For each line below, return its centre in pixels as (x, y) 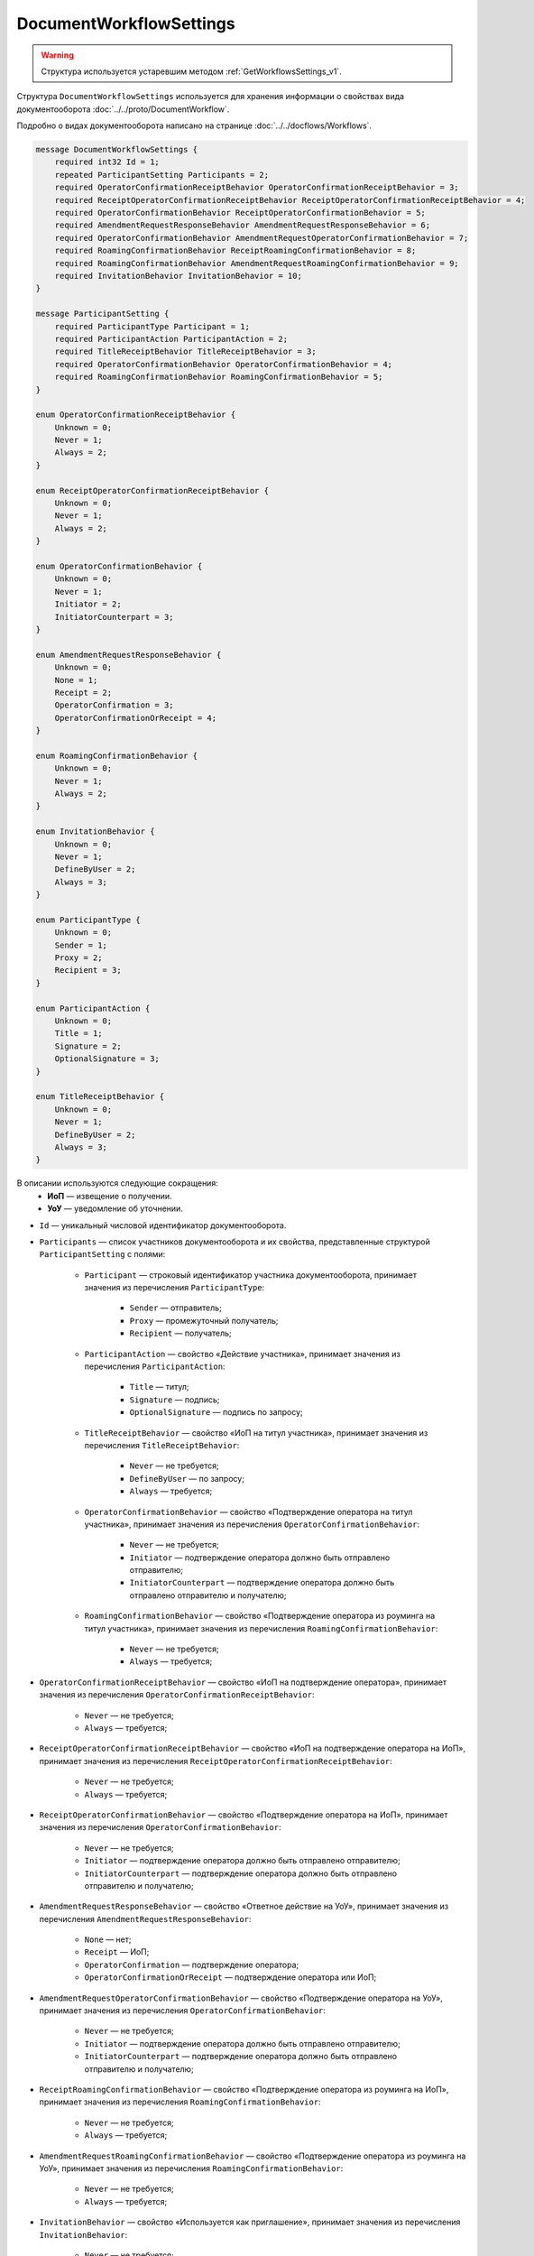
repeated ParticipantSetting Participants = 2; (162, 175)
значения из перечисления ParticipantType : (175, 1288)
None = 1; (76, 680)
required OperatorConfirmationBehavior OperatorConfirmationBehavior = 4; (223, 364)
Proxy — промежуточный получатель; (204, 1320)
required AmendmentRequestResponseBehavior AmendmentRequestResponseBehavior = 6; (243, 225)
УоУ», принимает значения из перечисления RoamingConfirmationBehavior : (191, 2168)
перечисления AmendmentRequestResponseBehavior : (145, 1919)
